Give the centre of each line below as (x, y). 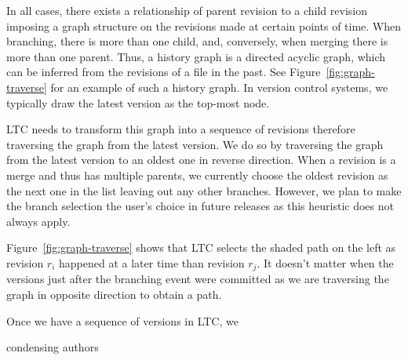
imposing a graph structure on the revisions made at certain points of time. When (204, 25)
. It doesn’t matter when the (325, 262)
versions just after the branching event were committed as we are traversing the (198, 279)
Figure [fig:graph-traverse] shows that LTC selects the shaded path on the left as (201, 247)
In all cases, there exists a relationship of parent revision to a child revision (187, 10)
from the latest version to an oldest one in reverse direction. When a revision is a (201, 160)
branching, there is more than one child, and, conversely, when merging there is (197, 41)
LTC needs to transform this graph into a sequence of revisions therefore (181, 129)
